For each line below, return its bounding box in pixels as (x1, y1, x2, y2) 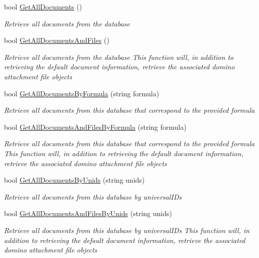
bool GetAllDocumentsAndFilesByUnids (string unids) (4, 208, 172, 219)
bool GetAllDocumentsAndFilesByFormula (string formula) (4, 121, 186, 132)
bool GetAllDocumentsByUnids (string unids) (4, 175, 145, 185)
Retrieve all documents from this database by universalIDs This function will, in (4, 225, 249, 235)
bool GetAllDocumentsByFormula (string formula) (4, 88, 159, 98)
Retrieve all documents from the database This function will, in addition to (4, 51, 233, 62)
